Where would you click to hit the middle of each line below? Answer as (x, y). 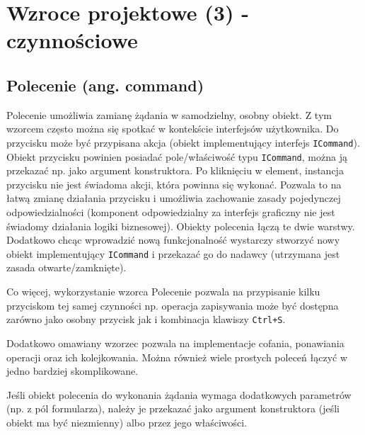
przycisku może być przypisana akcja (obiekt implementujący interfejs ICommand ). (183, 142)
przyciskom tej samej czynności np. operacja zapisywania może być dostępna (173, 305)
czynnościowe (72, 40)
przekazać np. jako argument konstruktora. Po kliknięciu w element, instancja (175, 170)
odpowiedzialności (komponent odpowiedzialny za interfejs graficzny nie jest (171, 212)
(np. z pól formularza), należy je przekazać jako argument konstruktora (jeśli (173, 408)
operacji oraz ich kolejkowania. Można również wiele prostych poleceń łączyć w (177, 357)
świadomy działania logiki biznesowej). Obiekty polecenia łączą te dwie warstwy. (181, 226)
